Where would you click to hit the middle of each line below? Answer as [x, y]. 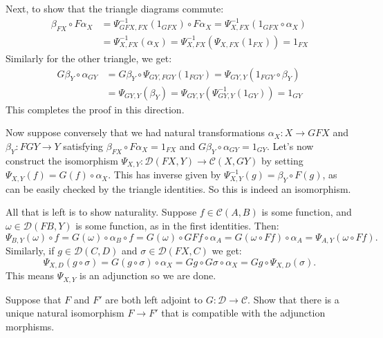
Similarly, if [30, 251]
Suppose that [34, 299]
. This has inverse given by [165, 175]
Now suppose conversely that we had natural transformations [136, 132]
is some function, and [307, 212]
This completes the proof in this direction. [95, 109]
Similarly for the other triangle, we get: [89, 58]
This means [30, 275]
